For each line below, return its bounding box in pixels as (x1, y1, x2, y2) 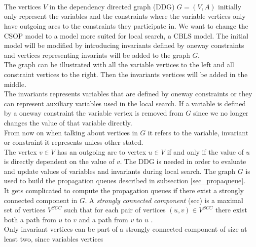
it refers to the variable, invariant (147, 127, 249, 137)
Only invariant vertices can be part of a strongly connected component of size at (4, 224, 247, 234)
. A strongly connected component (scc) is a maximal (85, 195, 243, 205)
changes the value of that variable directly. (4, 117, 132, 127)
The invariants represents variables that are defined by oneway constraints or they (4, 88, 253, 99)
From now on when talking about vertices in (4, 127, 138, 137)
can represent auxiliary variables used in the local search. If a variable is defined (4, 98, 246, 108)
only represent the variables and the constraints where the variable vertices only (4, 11, 246, 21)
